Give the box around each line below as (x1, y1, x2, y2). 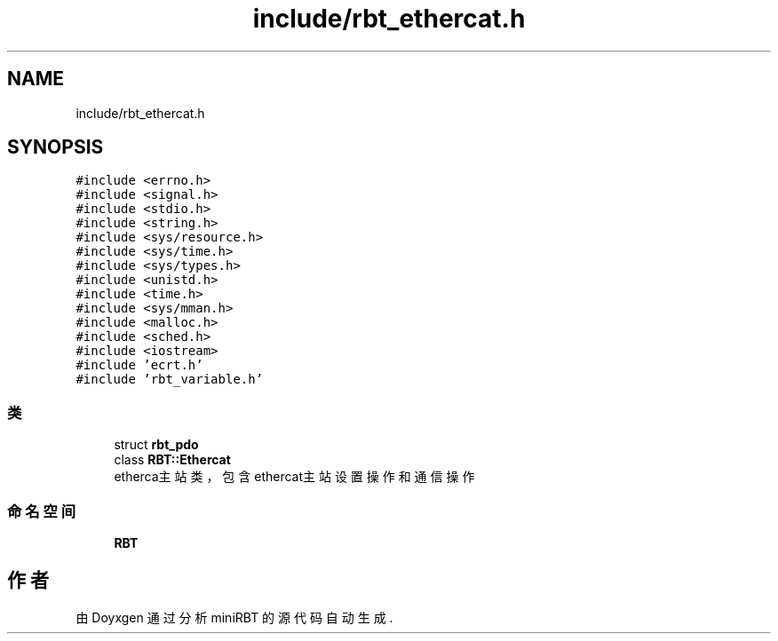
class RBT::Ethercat (114, 452, 231, 468)
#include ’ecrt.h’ (75, 358, 203, 373)
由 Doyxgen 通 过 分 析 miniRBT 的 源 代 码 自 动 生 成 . (75, 609, 393, 625)
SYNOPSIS (7, 136, 104, 159)
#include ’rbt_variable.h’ (75, 372, 264, 387)
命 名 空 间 (7, 502, 76, 520)
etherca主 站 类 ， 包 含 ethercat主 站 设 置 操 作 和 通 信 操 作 (114, 469, 475, 485)
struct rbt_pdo (114, 437, 199, 453)
